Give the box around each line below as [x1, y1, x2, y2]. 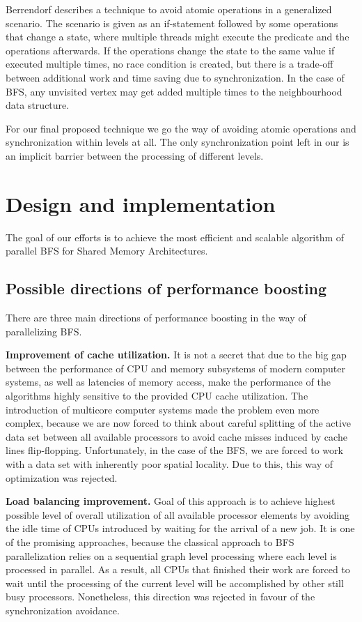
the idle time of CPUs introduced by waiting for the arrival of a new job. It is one [6, 521, 355, 536]
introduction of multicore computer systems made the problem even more [6, 402, 320, 416]
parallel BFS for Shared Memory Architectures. [6, 243, 208, 258]
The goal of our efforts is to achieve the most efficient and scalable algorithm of [6, 229, 345, 244]
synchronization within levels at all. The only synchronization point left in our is [6, 135, 349, 149]
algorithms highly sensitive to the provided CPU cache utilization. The [6, 388, 308, 403]
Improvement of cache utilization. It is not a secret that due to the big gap [6, 347, 347, 362]
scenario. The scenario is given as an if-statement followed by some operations [6, 15, 338, 30]
